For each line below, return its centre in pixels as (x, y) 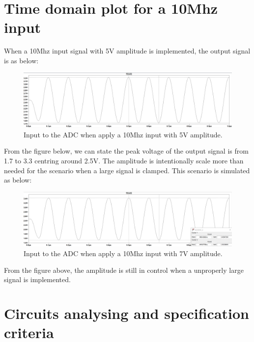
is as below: (21, 60)
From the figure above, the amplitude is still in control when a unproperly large (124, 270)
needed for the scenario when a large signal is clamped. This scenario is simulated (127, 170)
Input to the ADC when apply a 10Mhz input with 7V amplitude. (123, 253)
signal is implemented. (37, 279)
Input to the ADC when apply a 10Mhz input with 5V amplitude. (123, 134)
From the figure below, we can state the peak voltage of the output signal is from (126, 151)
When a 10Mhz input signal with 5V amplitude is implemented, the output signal (127, 51)
